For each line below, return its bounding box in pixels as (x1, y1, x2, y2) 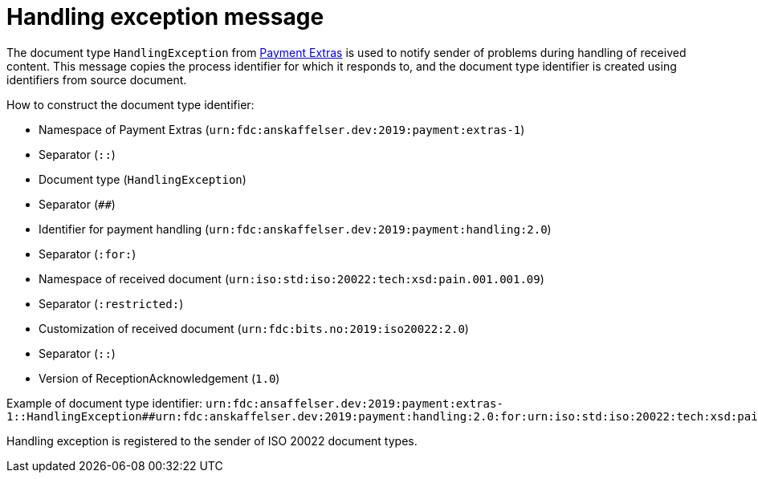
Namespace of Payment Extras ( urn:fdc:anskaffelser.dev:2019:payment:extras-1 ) (39, 122, 525, 136)
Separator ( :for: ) (39, 246, 137, 261)
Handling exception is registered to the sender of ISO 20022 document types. (6, 433, 418, 448)
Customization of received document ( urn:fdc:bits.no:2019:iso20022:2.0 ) (39, 321, 469, 335)
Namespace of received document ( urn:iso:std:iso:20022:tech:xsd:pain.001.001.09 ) (39, 271, 544, 286)
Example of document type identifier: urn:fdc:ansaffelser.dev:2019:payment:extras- (6, 396, 503, 410)
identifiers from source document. (6, 72, 187, 87)
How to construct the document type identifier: (6, 97, 255, 112)
